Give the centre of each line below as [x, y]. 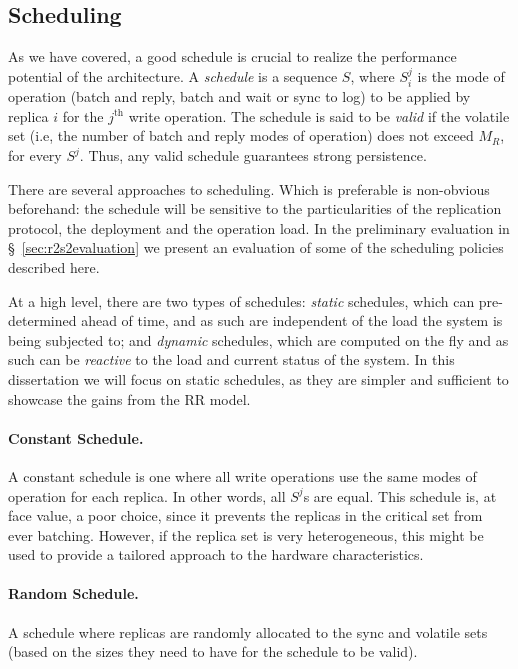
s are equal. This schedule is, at [400, 495]
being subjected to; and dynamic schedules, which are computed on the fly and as [258, 339]
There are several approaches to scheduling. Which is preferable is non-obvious [249, 188]
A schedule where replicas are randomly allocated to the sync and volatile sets [248, 631]
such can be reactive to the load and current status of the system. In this [231, 359]
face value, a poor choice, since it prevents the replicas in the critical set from [245, 515]
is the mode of [461, 75]
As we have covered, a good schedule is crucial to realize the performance [232, 56]
